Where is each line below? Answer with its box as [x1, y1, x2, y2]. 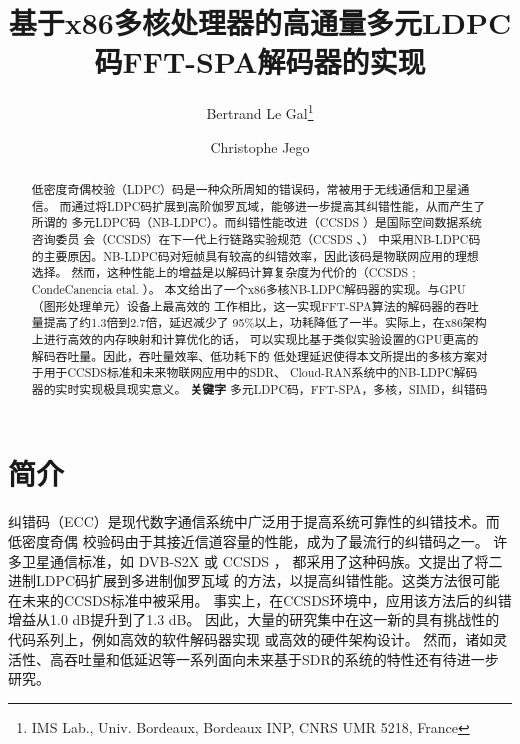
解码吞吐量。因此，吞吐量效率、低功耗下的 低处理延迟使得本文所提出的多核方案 [31, 347, 476, 364]
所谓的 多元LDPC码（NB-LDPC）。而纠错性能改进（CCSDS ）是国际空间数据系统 [31, 214, 482, 231]
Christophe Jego [210, 136, 310, 157]
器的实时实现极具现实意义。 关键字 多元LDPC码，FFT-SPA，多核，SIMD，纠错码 [31, 380, 488, 398]
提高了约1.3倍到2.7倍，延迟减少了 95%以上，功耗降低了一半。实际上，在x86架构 [43, 314, 487, 331]
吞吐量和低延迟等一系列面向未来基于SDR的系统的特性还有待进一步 [63, 648, 499, 669]
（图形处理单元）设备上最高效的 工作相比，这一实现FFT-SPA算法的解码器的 [31, 297, 456, 314]
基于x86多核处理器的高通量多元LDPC [8, 2, 512, 43]
